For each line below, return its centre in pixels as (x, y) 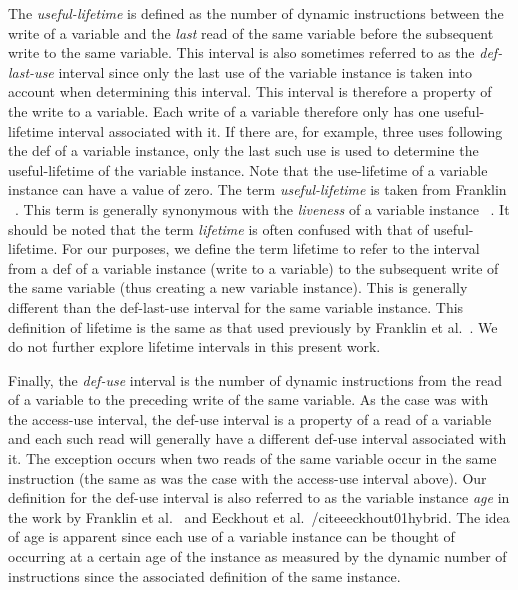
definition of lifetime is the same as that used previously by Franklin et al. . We (253, 326)
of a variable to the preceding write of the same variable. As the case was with (248, 399)
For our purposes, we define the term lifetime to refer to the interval (271, 248)
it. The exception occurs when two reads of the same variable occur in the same (252, 458)
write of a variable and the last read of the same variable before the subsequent (251, 32)
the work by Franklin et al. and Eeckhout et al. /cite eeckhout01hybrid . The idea (259, 516)
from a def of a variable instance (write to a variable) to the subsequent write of (253, 267)
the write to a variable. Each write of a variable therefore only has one (224, 110)
